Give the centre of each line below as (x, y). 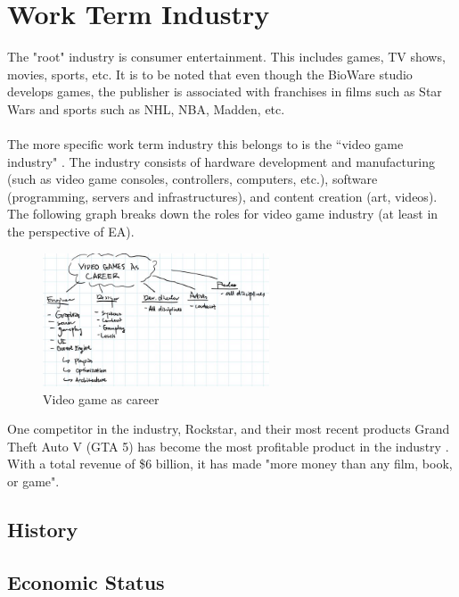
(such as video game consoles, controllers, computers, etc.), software (193, 179)
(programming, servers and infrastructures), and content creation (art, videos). (222, 196)
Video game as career (101, 398)
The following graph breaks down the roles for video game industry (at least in (223, 214)
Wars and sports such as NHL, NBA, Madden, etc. (146, 108)
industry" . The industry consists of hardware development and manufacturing (221, 161)
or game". (33, 481)
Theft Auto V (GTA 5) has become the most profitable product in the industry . (228, 446)
